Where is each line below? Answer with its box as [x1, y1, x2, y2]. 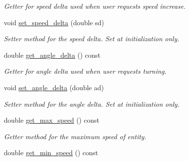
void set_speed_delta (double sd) [4, 17, 104, 27]
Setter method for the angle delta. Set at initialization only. [4, 98, 180, 109]
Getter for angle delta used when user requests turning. [4, 66, 167, 76]
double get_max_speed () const [4, 115, 99, 125]
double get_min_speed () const [4, 147, 98, 158]
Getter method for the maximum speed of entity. [4, 131, 146, 141]
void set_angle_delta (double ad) [4, 82, 104, 92]
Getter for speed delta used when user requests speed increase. [4, 1, 186, 11]
